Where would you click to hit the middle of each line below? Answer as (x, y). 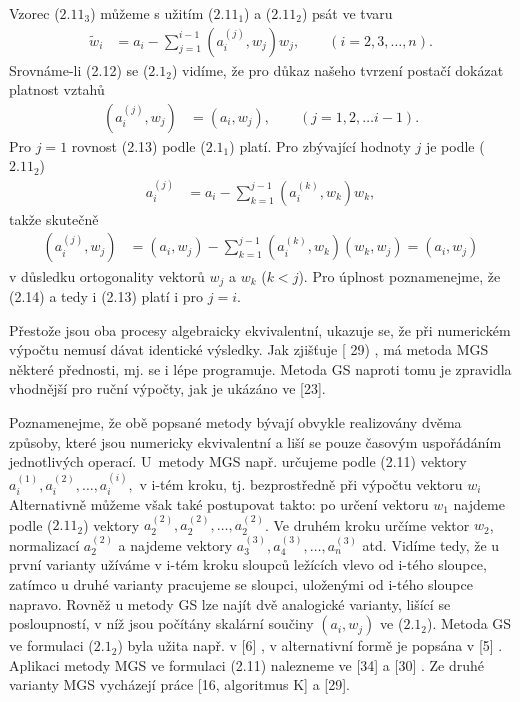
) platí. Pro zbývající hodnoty (320, 145)
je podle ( (455, 145)
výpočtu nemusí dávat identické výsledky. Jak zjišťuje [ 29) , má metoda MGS (249, 349)
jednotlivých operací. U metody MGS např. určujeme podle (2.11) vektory (238, 461)
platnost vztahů (57, 89)
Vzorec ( (34, 13)
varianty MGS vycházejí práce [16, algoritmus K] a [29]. (179, 684)
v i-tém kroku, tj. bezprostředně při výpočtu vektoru (301, 483)
